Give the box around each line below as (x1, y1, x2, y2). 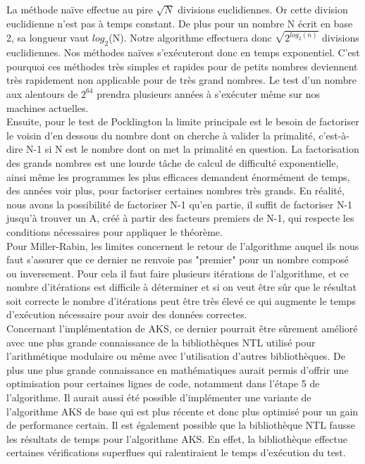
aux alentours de (6, 86, 78, 101)
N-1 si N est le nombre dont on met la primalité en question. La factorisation (26, 142, 359, 156)
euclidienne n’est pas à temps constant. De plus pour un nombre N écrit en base (6, 15, 353, 30)
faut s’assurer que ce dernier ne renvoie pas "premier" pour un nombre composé (6, 252, 349, 267)
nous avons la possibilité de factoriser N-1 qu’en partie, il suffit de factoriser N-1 (6, 196, 353, 211)
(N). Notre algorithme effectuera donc (109, 30, 272, 45)
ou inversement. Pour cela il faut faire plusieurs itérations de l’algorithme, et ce (6, 265, 349, 280)
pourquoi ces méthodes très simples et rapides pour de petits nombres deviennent (6, 58, 358, 73)
